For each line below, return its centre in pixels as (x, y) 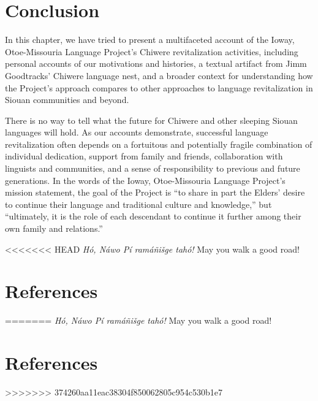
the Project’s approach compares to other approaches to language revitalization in (159, 87)
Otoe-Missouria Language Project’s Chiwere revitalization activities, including (152, 51)
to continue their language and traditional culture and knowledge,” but (138, 204)
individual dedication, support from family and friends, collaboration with (144, 156)
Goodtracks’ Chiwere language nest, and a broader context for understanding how (159, 75)
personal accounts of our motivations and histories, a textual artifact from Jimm (156, 63)
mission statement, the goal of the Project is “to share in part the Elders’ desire (155, 192)
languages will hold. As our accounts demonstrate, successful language (137, 132)
